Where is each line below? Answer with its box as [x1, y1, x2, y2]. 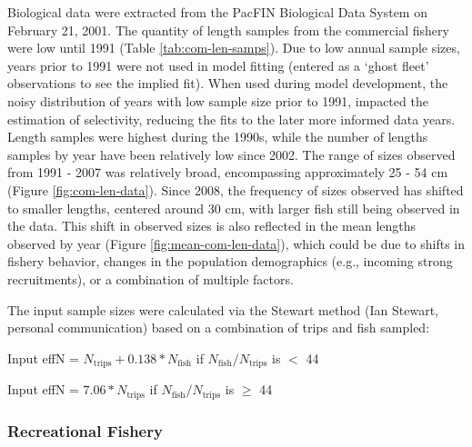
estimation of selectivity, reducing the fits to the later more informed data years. [7, 109, 456, 128]
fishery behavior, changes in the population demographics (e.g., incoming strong [7, 252, 453, 271]
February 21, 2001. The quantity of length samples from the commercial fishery [7, 20, 449, 39]
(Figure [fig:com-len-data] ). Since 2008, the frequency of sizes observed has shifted [7, 180, 464, 199]
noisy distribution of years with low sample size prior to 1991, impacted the [7, 91, 428, 110]
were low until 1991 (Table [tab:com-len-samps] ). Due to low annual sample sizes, [7, 38, 460, 57]
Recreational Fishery [7, 419, 163, 442]
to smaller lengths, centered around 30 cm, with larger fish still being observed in [7, 198, 460, 217]
